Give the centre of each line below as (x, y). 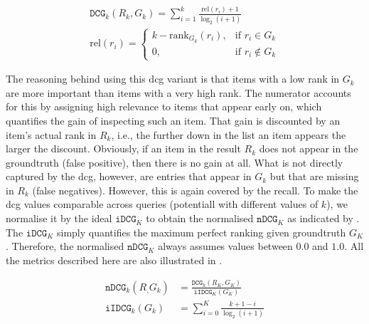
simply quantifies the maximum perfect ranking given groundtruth (201, 232)
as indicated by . (323, 218)
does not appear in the (309, 148)
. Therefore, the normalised (65, 246)
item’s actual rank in (51, 134)
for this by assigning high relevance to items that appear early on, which (164, 106)
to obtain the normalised (200, 218)
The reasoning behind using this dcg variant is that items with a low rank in (173, 79)
